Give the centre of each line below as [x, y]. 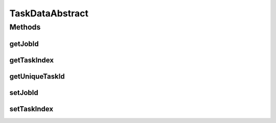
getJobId [24, 44]
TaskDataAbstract [49, 13]
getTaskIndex [31, 60]
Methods [25, 27]
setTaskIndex [31, 109]
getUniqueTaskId [37, 76]
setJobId [24, 93]
